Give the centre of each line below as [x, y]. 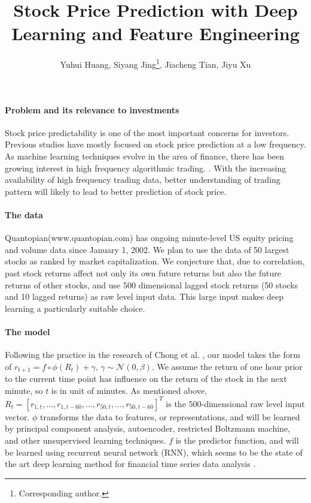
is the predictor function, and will [237, 440]
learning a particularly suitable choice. [75, 308]
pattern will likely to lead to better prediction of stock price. [116, 191]
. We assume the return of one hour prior [227, 366]
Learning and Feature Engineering [155, 33]
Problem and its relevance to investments [92, 109]
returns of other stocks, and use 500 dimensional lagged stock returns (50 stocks [152, 284]
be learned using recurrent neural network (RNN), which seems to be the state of [154, 452]
